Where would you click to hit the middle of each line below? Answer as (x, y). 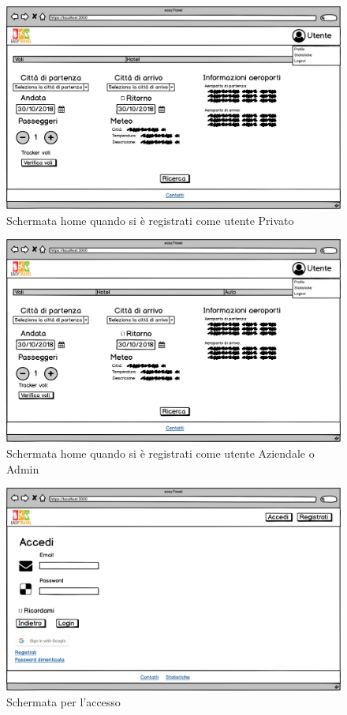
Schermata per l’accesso (63, 701)
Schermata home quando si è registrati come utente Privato (150, 220)
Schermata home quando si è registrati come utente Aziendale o (160, 453)
